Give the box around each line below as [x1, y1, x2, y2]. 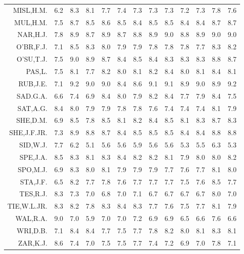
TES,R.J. [19, 188, 47, 199]
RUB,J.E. [18, 78, 47, 88]
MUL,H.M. [14, 17, 47, 27]
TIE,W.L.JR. [7, 201, 47, 211]
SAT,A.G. [17, 103, 47, 113]
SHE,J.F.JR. [9, 127, 47, 138]
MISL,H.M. [13, 4, 47, 15]
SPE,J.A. [19, 151, 47, 162]
